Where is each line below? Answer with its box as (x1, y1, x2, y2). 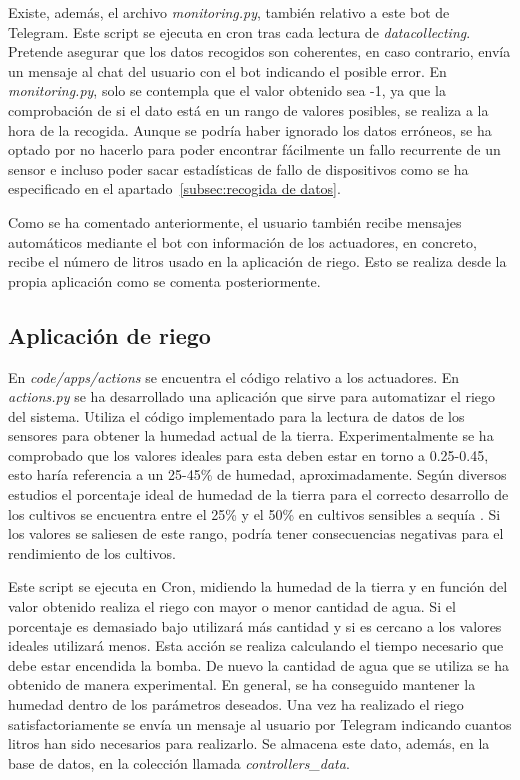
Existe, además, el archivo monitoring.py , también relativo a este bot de (8, 2, 450, 22)
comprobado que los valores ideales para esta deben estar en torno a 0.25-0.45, (8, 444, 489, 465)
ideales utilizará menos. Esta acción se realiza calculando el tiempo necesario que (8, 635, 504, 656)
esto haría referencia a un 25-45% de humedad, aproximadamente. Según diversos (8, 464, 507, 485)
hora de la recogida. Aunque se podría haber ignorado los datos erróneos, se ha (8, 119, 492, 140)
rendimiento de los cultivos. (8, 542, 176, 563)
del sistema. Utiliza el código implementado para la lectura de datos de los (8, 405, 465, 426)
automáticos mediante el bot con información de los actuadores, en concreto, (8, 231, 477, 252)
